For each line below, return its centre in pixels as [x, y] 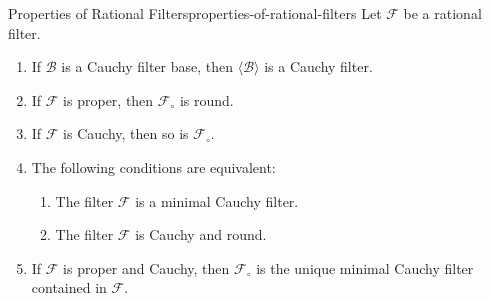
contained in [69, 287]
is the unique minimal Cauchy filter [365, 267]
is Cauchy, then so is [126, 133]
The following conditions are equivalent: [153, 166]
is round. [206, 99]
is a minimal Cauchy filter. [217, 200]
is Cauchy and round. [201, 234]
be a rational [442, 13]
